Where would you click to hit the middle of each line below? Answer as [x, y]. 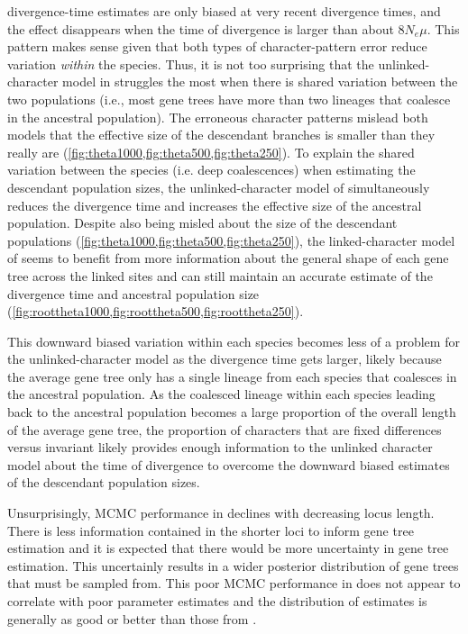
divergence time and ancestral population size [133, 293]
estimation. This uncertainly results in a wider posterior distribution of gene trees [233, 565]
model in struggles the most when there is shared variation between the [260, 82]
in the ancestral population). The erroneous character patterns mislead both [218, 117]
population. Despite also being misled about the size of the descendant [202, 223]
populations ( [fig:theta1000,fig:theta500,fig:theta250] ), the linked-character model [231, 240]
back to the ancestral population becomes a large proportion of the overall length [232, 412]
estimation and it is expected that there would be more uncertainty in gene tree [228, 548]
